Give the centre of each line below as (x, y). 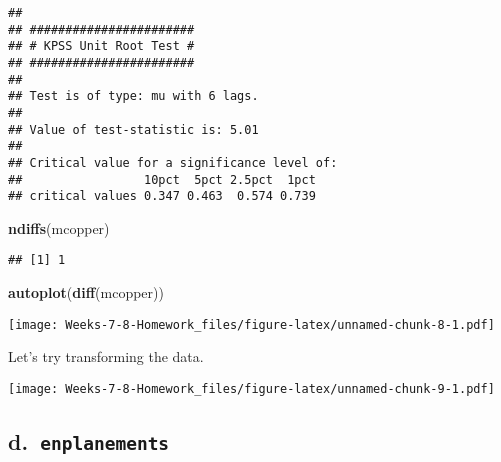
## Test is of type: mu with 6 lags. (133, 96)
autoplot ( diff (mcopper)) (86, 292)
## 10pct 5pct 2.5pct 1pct (162, 179)
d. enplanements (89, 441)
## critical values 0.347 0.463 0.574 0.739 (162, 196)
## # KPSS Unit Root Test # (101, 46)
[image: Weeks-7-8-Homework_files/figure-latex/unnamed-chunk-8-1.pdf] (251, 324)
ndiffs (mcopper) (59, 227)
